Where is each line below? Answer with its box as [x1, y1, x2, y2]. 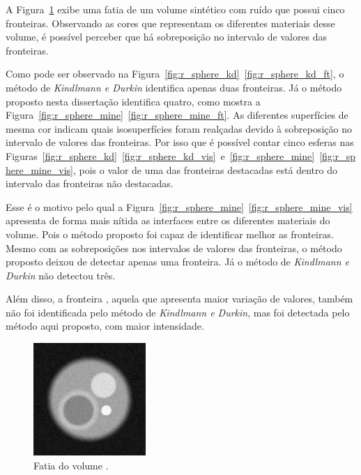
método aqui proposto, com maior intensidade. [6, 319, 204, 333]
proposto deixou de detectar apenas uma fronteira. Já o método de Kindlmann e [6, 254, 349, 269]
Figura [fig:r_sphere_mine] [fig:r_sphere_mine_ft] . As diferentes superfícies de [6, 108, 348, 122]
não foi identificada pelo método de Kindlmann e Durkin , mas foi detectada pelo [6, 305, 350, 319]
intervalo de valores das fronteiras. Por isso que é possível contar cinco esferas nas [6, 135, 354, 149]
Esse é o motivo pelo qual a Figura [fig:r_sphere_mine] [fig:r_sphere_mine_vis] [6, 199, 353, 214]
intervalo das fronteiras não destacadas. [6, 176, 174, 191]
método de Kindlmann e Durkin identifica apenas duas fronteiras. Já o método [6, 80, 342, 94]
